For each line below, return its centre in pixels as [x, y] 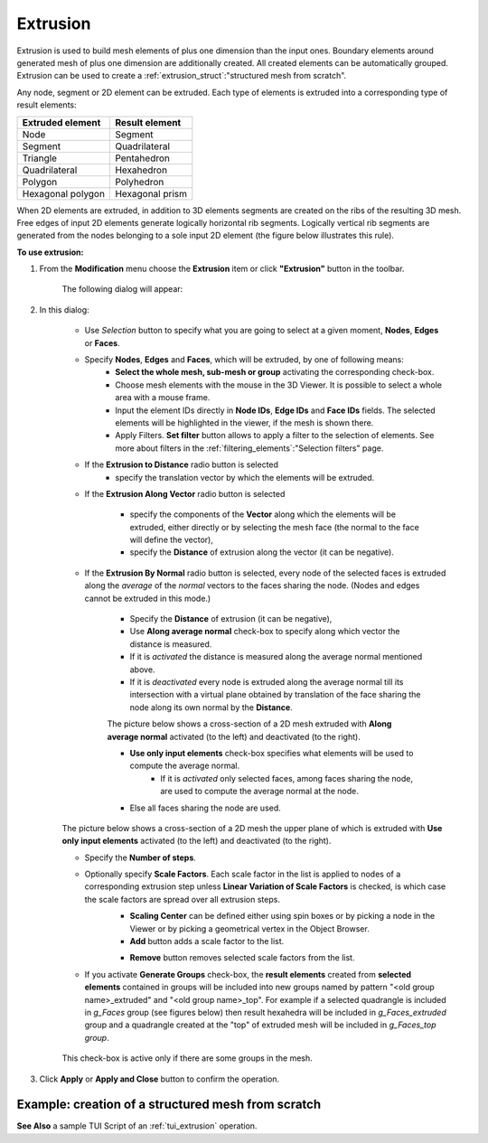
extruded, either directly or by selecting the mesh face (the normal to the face [274, 527]
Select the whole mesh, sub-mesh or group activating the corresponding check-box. [275, 372]
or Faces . [103, 342]
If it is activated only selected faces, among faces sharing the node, [286, 778]
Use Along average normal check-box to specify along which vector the [265, 632]
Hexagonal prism [150, 193]
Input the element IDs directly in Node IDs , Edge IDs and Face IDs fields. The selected [275, 410]
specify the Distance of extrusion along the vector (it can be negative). [262, 552]
